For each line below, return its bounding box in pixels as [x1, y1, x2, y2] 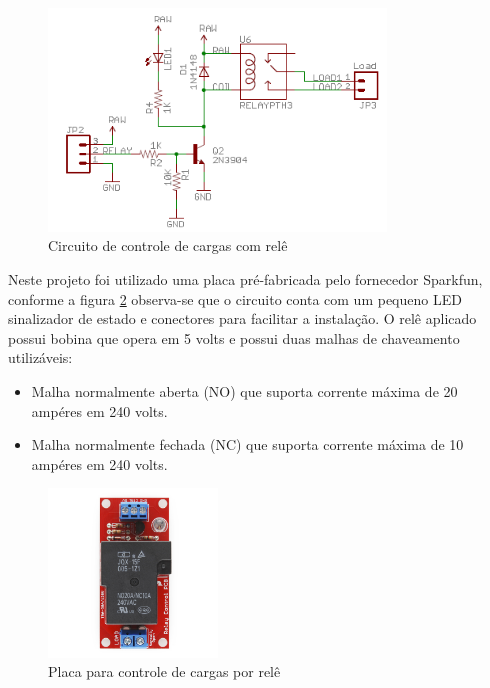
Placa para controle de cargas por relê [48, 661, 281, 682]
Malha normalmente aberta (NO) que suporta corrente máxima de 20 [31, 380, 458, 401]
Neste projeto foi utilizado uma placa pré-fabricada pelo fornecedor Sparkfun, [8, 268, 483, 289]
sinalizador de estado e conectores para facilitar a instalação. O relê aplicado [8, 308, 477, 329]
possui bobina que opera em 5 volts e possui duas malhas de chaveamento [8, 327, 460, 348]
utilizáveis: [8, 347, 73, 368]
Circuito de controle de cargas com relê [48, 235, 288, 256]
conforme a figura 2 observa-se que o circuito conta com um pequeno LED [8, 288, 462, 309]
